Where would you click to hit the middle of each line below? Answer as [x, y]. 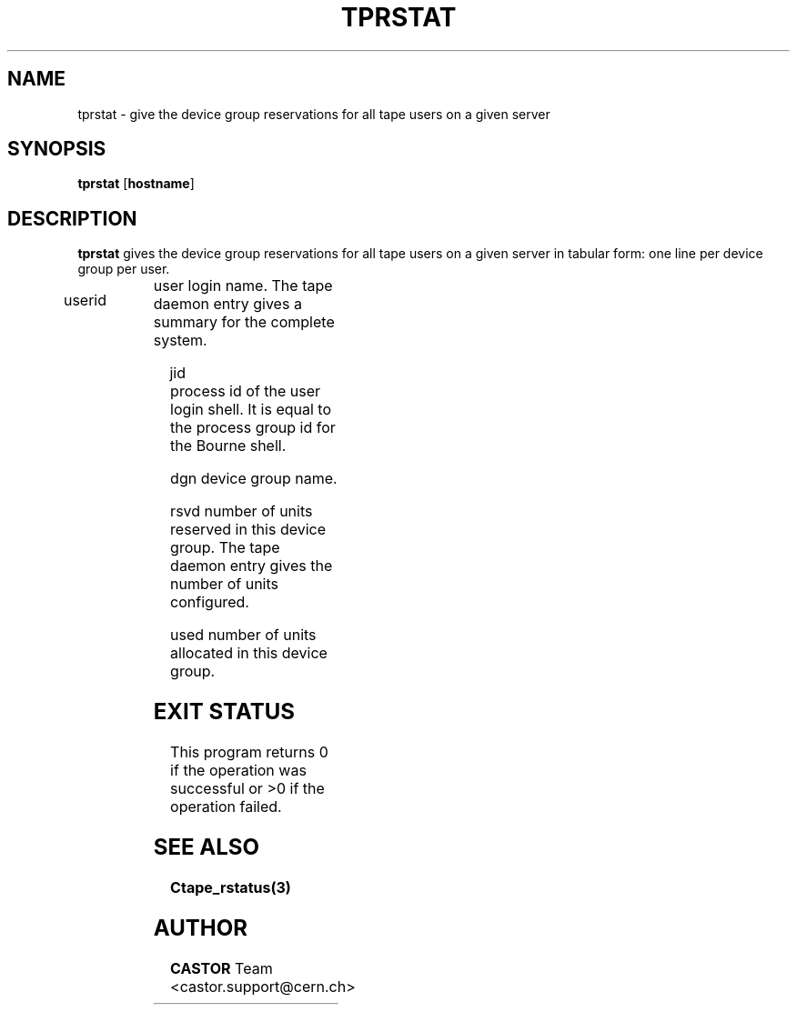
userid [85, 301]
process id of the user [246, 391]
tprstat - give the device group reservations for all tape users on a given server [314, 114]
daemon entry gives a [227, 304]
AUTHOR [200, 927]
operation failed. [226, 807]
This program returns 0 [249, 752]
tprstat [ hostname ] [136, 184]
